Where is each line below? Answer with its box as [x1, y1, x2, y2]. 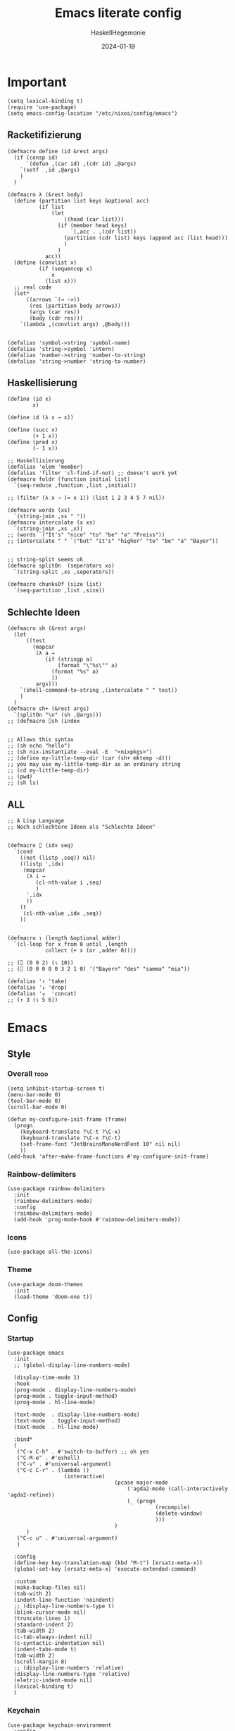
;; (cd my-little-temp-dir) [7, 767, 90, 774]
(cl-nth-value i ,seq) [35, 879, 102, 886]
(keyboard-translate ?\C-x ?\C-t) [20, 1134, 121, 1142]
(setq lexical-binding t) [7, 97, 83, 104]
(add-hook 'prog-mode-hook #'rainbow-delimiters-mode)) [13, 1216, 181, 1223]
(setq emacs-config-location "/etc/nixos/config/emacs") [7, 109, 178, 117]
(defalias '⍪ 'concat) [7, 990, 77, 997]
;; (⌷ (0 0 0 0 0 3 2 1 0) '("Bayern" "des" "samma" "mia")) [7, 965, 191, 972]
